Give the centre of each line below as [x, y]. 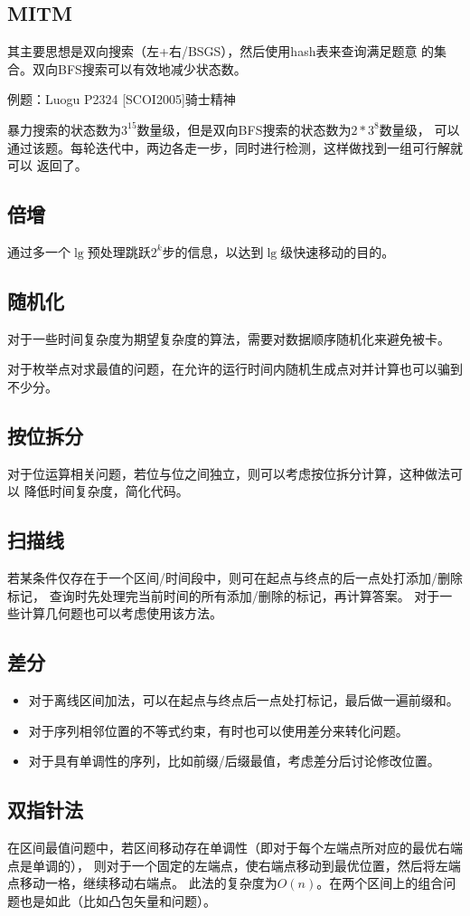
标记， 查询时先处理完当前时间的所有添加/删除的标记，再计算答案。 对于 [224, 595]
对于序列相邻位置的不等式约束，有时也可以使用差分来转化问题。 [218, 730]
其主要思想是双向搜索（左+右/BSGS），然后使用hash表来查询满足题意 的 [221, 51]
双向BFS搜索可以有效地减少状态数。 [139, 68]
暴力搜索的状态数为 [64, 129]
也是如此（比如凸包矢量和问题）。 [117, 900]
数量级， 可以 [419, 129]
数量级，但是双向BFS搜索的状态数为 [244, 129]
